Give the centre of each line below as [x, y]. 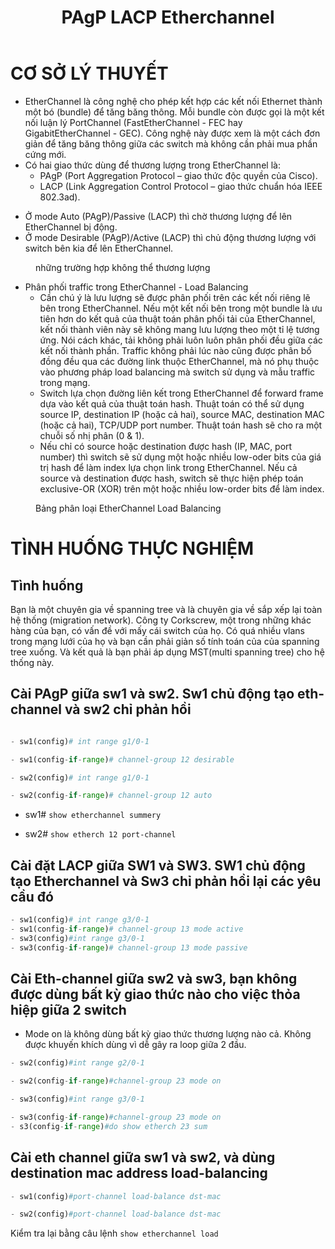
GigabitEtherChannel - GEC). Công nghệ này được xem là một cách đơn [172, 133]
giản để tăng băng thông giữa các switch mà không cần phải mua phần [171, 143]
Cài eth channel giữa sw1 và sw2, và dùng [143, 1157]
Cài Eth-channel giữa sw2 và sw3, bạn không [154, 978]
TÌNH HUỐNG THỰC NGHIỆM [132, 548]
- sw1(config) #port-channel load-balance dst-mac [116, 1196]
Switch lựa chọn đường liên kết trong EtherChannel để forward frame [181, 393]
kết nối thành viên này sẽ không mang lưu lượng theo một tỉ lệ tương [179, 329]
